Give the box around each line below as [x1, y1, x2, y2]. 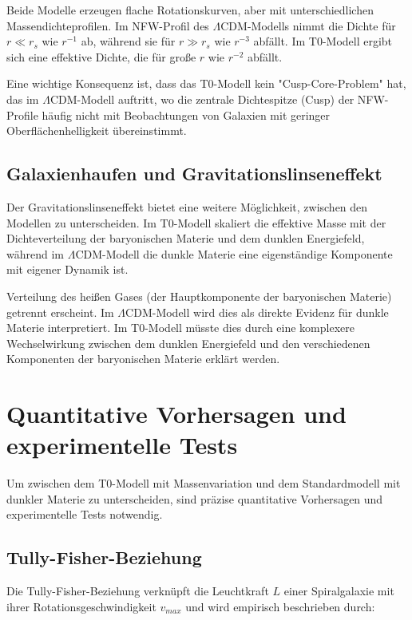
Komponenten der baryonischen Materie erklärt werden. [6, 350, 280, 367]
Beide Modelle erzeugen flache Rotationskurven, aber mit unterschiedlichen [6, 2, 374, 18]
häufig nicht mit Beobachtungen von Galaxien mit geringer [42, 106, 331, 123]
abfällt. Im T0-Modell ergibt [253, 33, 393, 49]
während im [6, 245, 64, 262]
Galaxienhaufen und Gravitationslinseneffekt [6, 161, 382, 186]
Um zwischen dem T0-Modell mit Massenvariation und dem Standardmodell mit [6, 475, 401, 492]
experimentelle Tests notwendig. [6, 506, 163, 523]
